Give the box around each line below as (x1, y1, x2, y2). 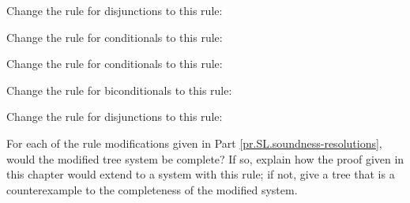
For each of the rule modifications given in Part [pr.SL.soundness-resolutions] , (6, 134, 382, 151)
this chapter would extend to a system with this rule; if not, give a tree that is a (6, 166, 395, 182)
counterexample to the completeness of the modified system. (6, 181, 298, 197)
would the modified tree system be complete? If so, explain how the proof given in (6, 150, 404, 167)
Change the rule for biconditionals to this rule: (6, 81, 232, 98)
